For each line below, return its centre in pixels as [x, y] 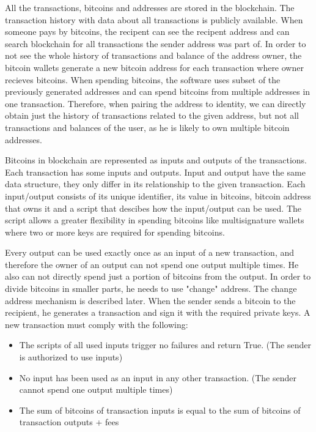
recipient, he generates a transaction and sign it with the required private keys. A [158, 312]
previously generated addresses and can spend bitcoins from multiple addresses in [158, 91]
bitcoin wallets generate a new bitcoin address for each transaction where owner [154, 67]
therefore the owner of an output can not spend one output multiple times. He [152, 264]
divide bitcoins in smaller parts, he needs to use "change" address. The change [151, 289]
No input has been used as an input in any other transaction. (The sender [158, 377]
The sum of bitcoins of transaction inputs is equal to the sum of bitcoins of [160, 410]
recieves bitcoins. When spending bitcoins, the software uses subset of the [143, 79]
